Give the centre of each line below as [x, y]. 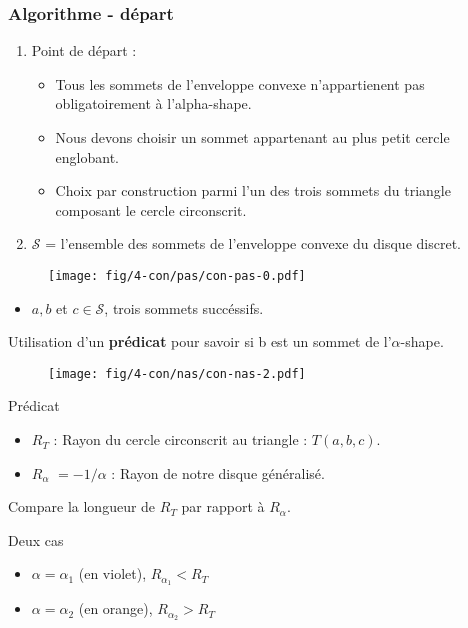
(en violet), [112, 573]
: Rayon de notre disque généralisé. [218, 472]
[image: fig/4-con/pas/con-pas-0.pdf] [177, 275]
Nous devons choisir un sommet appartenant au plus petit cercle [252, 137]
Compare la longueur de [82, 506]
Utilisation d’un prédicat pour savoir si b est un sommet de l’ [200, 341]
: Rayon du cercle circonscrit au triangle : [180, 439]
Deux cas [36, 539]
